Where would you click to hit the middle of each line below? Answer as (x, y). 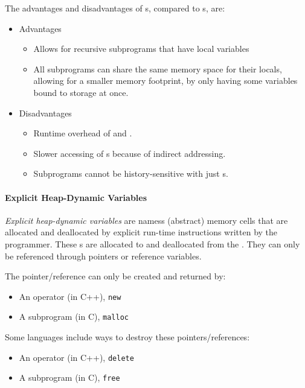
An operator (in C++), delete (76, 357)
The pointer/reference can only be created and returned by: (115, 276)
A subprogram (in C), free (69, 377)
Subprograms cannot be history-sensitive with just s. (131, 173)
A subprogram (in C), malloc (74, 316)
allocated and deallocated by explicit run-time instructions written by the (141, 232)
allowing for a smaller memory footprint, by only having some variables (165, 81)
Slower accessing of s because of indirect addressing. (130, 153)
